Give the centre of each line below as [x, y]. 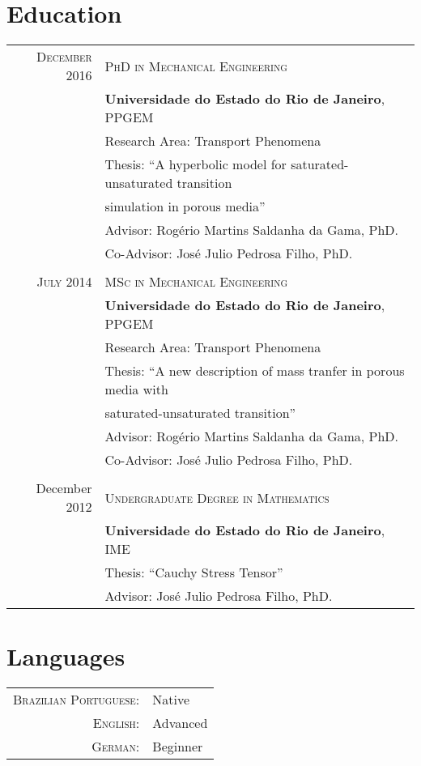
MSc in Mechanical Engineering [196, 282]
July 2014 [64, 282]
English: [116, 723]
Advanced [180, 723]
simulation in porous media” [185, 206]
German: [116, 747]
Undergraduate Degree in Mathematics [217, 497]
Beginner [178, 747]
